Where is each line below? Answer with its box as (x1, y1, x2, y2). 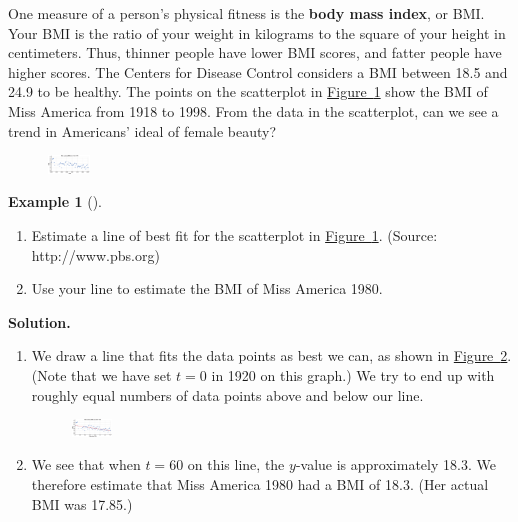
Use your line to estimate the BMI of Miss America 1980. (31, 278, 383, 299)
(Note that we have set (31, 364, 172, 385)
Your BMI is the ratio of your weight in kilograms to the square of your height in (8, 22, 506, 43)
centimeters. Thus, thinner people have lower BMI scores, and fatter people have (8, 42, 502, 63)
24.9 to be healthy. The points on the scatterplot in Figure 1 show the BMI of (8, 81, 488, 102)
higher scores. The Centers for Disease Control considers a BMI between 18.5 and (8, 61, 508, 82)
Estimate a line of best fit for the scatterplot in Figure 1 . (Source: (31, 224, 438, 245)
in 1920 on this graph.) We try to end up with (211, 364, 495, 385)
